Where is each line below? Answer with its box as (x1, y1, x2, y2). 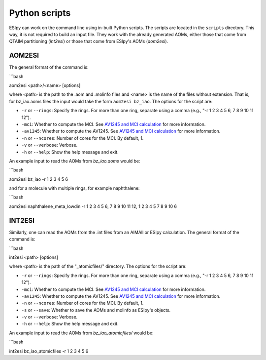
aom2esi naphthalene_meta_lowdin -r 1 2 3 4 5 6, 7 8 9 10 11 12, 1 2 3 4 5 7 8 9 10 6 (9, 203, 177, 209)
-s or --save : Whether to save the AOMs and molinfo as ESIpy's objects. (21, 307, 171, 313)
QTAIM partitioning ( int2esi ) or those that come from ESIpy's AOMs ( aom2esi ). (9, 39, 168, 44)
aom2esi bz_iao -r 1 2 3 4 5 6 (9, 176, 68, 182)
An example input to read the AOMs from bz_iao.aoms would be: (9, 158, 140, 164)
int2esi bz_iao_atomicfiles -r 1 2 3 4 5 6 (9, 348, 89, 354)
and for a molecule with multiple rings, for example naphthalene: (9, 185, 140, 191)
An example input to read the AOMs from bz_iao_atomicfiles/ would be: (9, 330, 154, 336)
